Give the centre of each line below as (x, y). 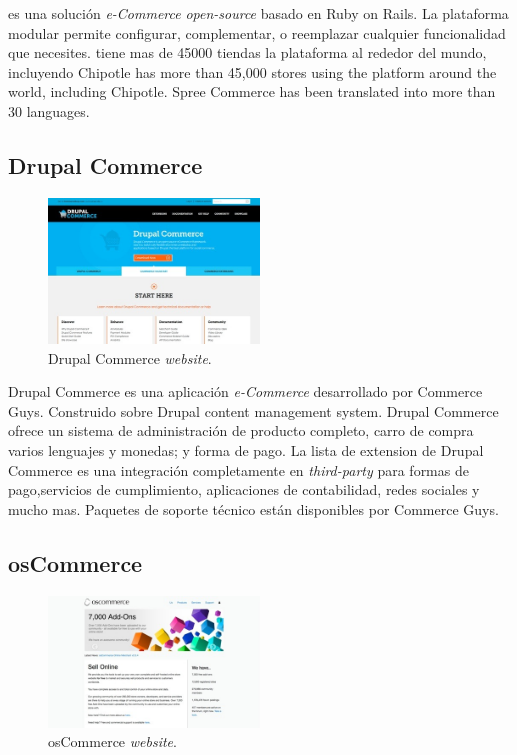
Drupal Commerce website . (130, 357)
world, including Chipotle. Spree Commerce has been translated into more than (252, 91)
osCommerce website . (112, 741)
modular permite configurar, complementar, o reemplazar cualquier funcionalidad (257, 32)
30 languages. (49, 110)
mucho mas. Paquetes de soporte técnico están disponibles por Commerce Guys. (253, 508)
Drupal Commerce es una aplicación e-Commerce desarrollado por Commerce (245, 391)
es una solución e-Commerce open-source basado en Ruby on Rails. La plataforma (258, 13)
